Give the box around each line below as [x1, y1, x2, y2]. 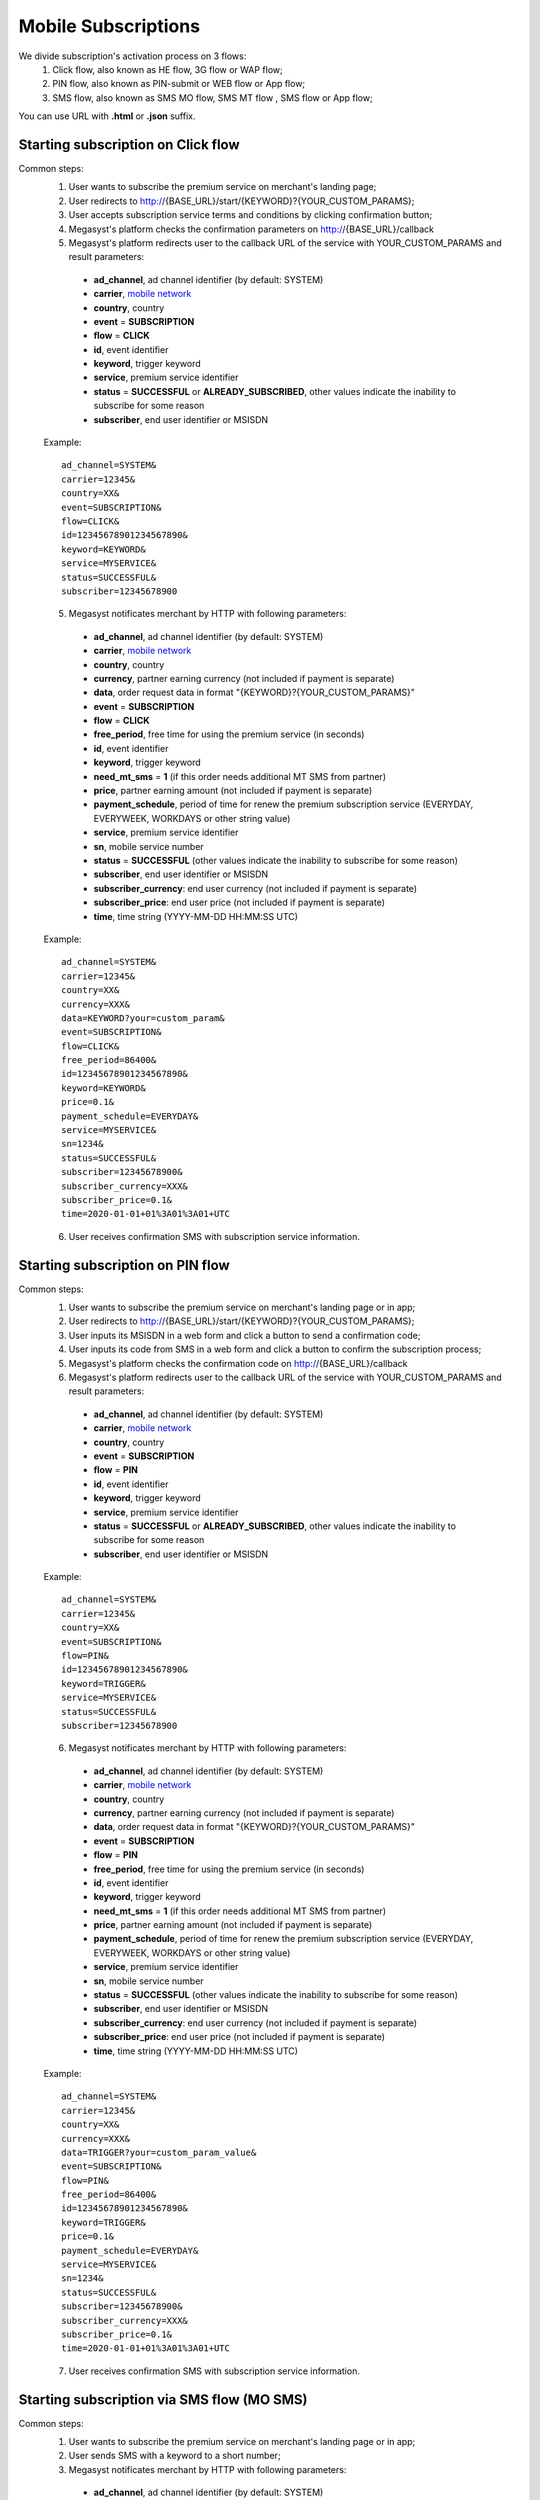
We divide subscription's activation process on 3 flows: [18, 50, 247, 62]
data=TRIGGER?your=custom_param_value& [61, 2146, 257, 2158]
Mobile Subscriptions [18, 15, 200, 37]
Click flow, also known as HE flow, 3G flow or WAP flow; [52, 63, 284, 75]
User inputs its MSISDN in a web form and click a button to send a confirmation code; [68, 1329, 421, 1341]
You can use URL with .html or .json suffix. [18, 110, 196, 122]
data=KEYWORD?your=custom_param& [61, 1012, 225, 1024]
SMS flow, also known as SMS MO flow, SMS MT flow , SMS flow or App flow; [52, 91, 374, 104]
